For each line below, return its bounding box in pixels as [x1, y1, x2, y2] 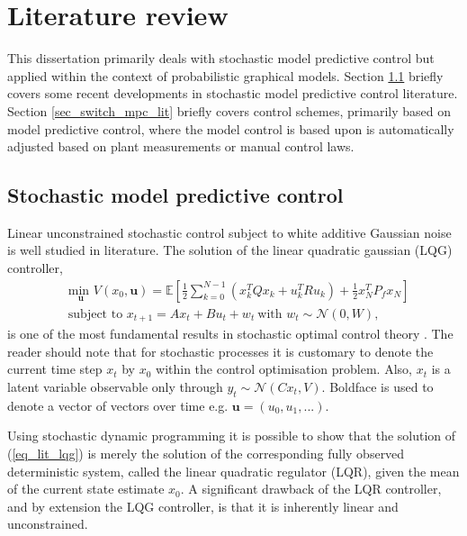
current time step [7, 359, 103, 378]
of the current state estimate [7, 479, 165, 498]
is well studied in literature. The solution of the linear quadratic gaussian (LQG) [7, 241, 453, 259]
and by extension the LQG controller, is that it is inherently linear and [7, 496, 399, 515]
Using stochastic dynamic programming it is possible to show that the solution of [7, 426, 456, 445]
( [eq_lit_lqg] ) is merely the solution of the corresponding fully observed [7, 443, 405, 462]
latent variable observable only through [7, 377, 223, 395]
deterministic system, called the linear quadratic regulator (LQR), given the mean [7, 461, 460, 480]
